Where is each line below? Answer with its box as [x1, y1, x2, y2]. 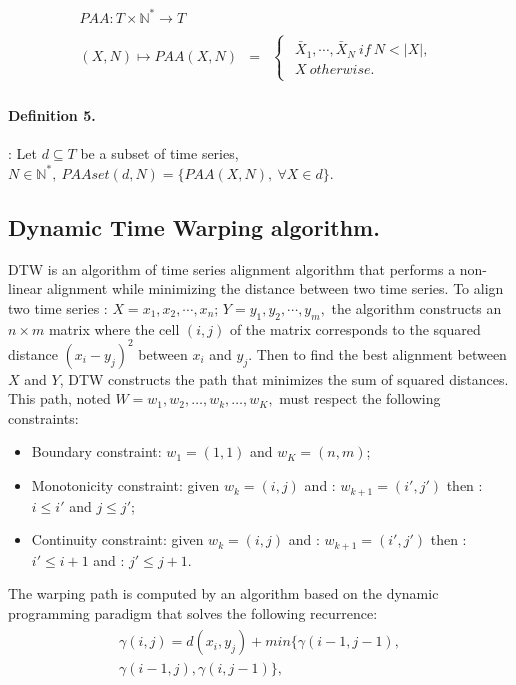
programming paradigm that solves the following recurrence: [8, 602, 378, 623]
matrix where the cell [48, 318, 180, 339]
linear [8, 278, 43, 299]
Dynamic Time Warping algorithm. [8, 211, 380, 242]
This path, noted [8, 388, 111, 409]
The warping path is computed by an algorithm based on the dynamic [8, 583, 439, 604]
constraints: [8, 407, 79, 428]
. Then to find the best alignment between [248, 343, 507, 364]
